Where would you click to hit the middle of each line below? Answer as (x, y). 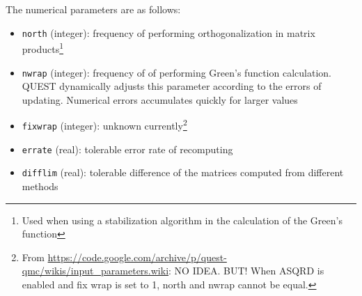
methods (40, 186)
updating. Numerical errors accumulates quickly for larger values (160, 99)
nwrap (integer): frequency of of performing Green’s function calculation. (176, 72)
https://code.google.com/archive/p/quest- (137, 257)
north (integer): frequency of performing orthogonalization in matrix (168, 32)
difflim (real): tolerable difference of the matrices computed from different (183, 172)
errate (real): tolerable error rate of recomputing (127, 149)
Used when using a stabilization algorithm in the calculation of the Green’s (182, 220)
